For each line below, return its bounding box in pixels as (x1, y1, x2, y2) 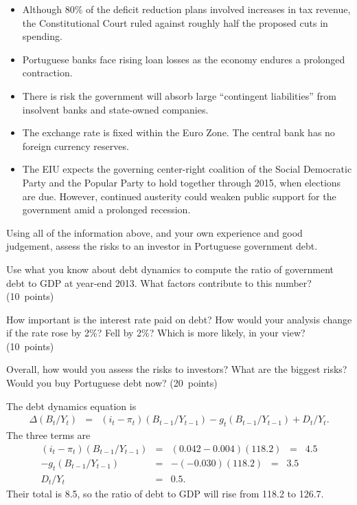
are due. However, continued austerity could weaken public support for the (22, 189, 336, 203)
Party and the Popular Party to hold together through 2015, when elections (22, 175, 341, 189)
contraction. (22, 65, 73, 80)
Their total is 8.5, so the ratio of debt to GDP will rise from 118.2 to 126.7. (6, 486, 324, 500)
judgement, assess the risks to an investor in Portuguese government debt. (6, 239, 318, 253)
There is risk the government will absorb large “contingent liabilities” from (22, 88, 336, 103)
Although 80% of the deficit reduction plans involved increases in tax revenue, (22, 2, 351, 16)
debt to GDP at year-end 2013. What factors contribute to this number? (6, 275, 312, 290)
